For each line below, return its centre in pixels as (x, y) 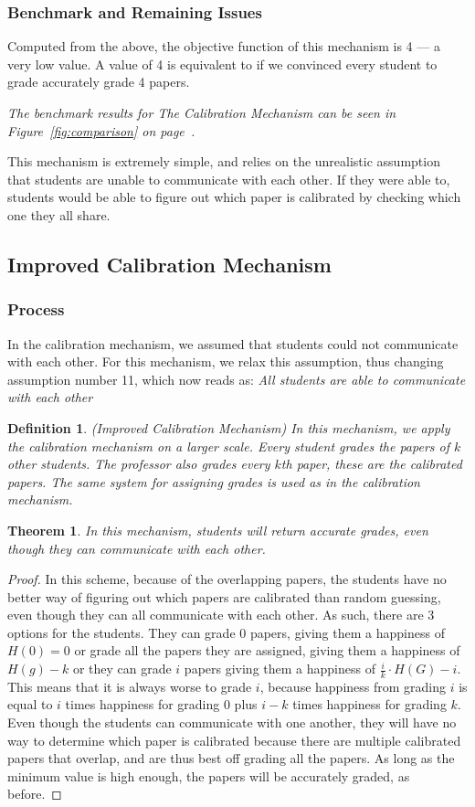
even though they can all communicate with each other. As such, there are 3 (221, 615)
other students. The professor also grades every (139, 464)
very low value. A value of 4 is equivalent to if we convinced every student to (222, 64)
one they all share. (59, 214)
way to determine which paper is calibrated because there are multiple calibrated (234, 740)
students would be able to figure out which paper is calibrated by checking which (234, 197)
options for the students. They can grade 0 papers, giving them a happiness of (226, 632)
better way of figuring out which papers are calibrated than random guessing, (224, 596)
